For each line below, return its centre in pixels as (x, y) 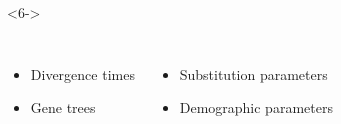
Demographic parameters (256, 107)
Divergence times (82, 73)
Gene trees (63, 107)
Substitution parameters (253, 73)
